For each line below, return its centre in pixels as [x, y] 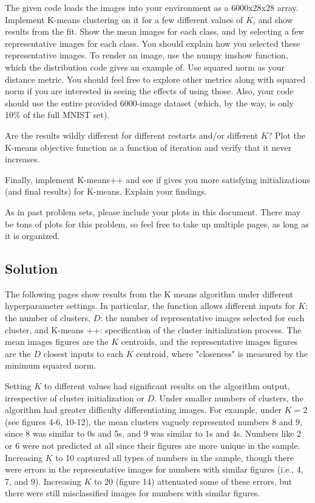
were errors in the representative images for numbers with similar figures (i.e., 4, [154, 469]
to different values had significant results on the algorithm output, [167, 386]
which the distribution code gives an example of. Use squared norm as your [145, 67]
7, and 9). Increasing [43, 481]
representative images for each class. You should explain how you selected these [153, 43]
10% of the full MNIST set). [57, 115]
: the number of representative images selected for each [202, 318]
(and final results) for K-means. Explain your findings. [106, 191]
